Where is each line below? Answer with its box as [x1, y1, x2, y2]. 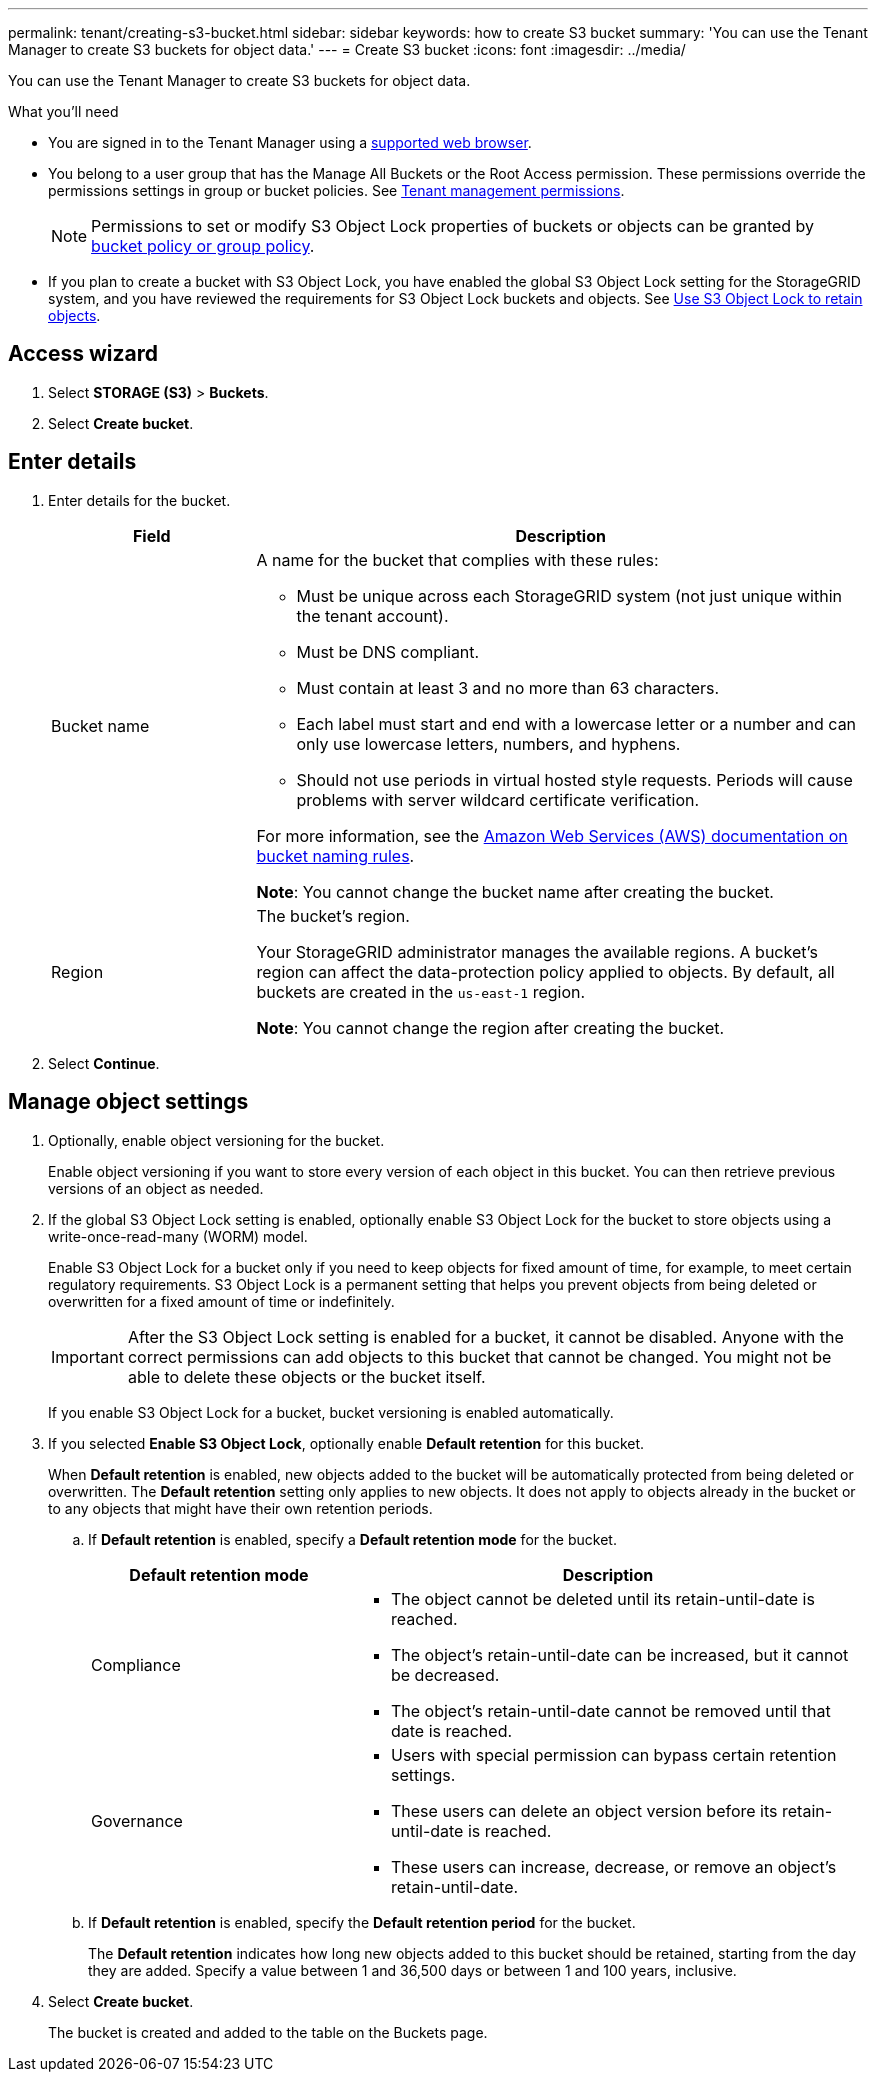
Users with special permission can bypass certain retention [390, 1744, 837, 1765]
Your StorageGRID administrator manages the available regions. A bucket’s [256, 941, 818, 962]
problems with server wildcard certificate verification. [296, 789, 700, 810]
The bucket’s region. [256, 905, 410, 926]
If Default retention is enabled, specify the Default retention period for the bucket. [88, 1913, 636, 1931]
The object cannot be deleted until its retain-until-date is [390, 1588, 815, 1609]
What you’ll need [8, 103, 119, 120]
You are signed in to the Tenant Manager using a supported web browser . [48, 134, 532, 151]
